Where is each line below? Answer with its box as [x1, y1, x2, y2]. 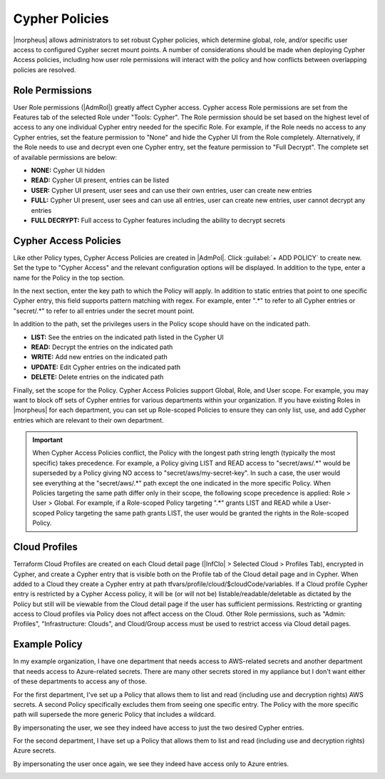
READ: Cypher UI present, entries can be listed [31, 176, 169, 185]
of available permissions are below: [13, 153, 118, 161]
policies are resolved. [13, 65, 76, 74]
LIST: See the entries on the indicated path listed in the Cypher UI [31, 333, 224, 341]
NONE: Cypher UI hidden [31, 166, 105, 174]
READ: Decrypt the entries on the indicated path [31, 343, 173, 351]
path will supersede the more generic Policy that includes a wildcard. [13, 710, 216, 719]
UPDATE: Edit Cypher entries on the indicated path [31, 363, 181, 371]
